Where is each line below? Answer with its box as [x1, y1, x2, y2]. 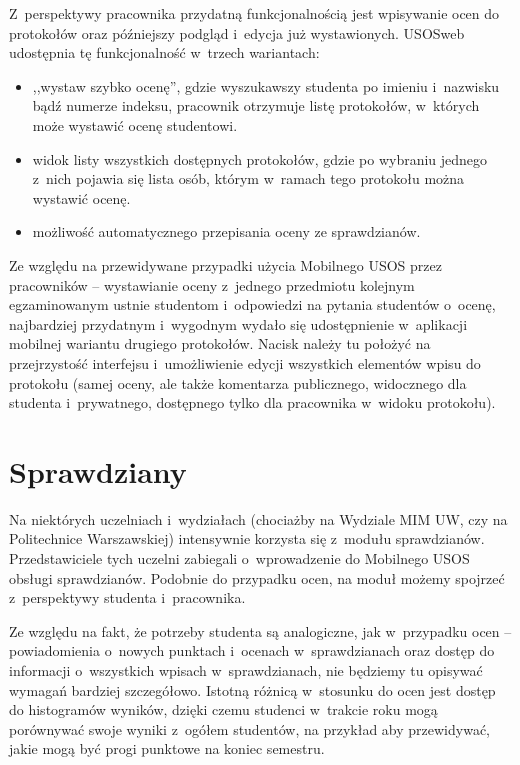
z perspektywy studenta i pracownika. [9, 587, 246, 608]
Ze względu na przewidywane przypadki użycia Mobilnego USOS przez [9, 254, 442, 275]
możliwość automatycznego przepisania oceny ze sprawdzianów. [32, 221, 421, 242]
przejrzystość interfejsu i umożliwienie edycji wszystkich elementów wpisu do [9, 352, 481, 373]
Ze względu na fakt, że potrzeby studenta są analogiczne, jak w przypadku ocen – [9, 620, 512, 641]
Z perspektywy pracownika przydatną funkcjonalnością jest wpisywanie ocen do [9, 3, 500, 23]
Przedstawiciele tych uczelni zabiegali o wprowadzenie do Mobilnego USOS [9, 548, 470, 568]
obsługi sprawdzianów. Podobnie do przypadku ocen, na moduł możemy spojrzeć [9, 567, 505, 588]
